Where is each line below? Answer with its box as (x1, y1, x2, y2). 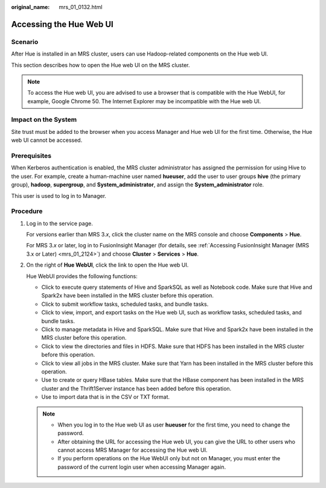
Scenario (11, 37, 39, 46)
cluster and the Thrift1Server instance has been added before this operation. (41, 385, 232, 392)
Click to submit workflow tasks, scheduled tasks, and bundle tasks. (41, 300, 209, 308)
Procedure (11, 207, 43, 215)
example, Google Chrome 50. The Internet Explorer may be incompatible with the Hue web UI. (27, 97, 261, 105)
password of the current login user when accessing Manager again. (57, 463, 226, 471)
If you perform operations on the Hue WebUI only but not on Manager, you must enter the (57, 455, 281, 462)
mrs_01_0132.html (59, 4, 103, 10)
